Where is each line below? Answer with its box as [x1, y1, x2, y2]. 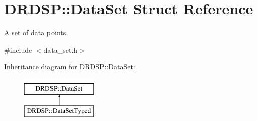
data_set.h [43, 44, 78, 55]
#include [4, 44, 32, 55]
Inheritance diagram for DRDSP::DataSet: [4, 61, 135, 72]
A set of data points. [4, 27, 68, 38]
